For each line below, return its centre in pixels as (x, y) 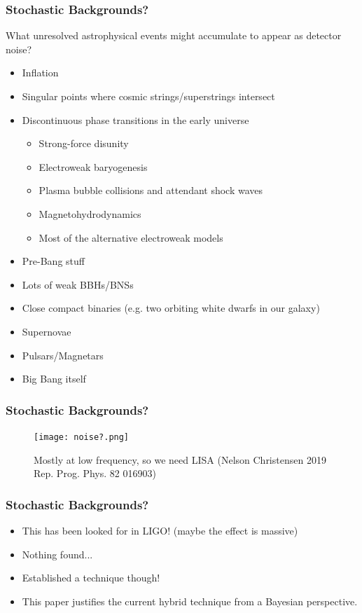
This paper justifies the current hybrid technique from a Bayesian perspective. (190, 601)
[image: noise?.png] (82, 437)
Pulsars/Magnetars (63, 355)
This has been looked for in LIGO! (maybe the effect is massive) (160, 530)
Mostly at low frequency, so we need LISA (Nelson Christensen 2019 (180, 459)
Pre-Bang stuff (53, 261)
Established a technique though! (91, 578)
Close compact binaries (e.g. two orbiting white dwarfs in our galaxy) (171, 308)
